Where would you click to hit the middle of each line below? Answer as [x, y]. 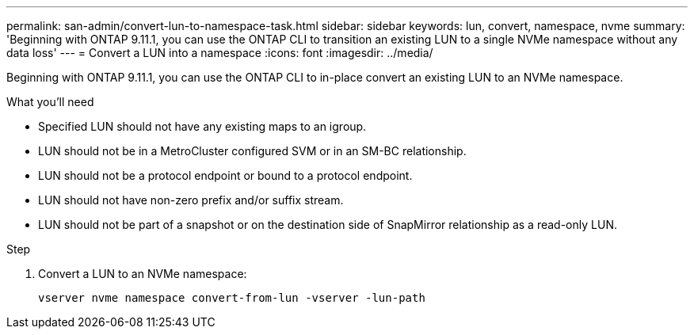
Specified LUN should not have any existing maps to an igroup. [202, 126]
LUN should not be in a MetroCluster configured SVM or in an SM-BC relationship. [252, 151]
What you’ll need [50, 102]
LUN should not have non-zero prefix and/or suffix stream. [191, 200]
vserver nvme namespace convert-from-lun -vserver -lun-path [232, 298]
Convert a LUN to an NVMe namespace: [143, 274]
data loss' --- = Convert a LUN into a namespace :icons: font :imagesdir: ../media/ [220, 53]
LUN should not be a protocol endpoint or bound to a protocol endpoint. [225, 175]
